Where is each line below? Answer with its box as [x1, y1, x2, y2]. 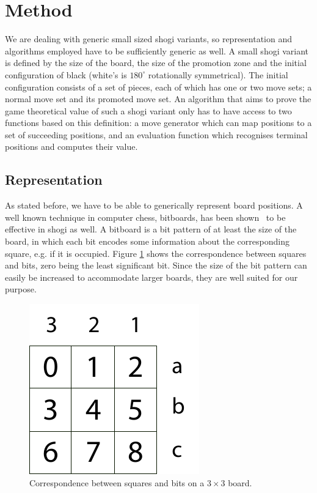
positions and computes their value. [5, 140, 138, 153]
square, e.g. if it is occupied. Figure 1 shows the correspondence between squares [5, 247, 307, 259]
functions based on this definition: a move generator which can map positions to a [5, 116, 312, 129]
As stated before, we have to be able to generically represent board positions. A [5, 199, 303, 212]
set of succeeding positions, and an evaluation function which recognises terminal [5, 128, 308, 141]
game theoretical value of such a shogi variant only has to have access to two [5, 104, 292, 117]
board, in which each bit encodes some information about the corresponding [5, 235, 290, 248]
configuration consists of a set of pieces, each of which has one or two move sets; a [5, 80, 312, 93]
